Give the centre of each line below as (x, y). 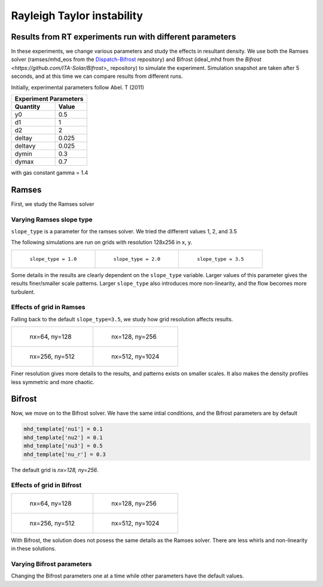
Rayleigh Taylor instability (77, 16)
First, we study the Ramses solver (53, 204)
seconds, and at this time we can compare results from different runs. (97, 76)
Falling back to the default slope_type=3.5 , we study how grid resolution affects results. (122, 319)
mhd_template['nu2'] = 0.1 (63, 437)
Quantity (28, 107)
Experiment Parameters (49, 99)
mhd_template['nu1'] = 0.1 (63, 429)
